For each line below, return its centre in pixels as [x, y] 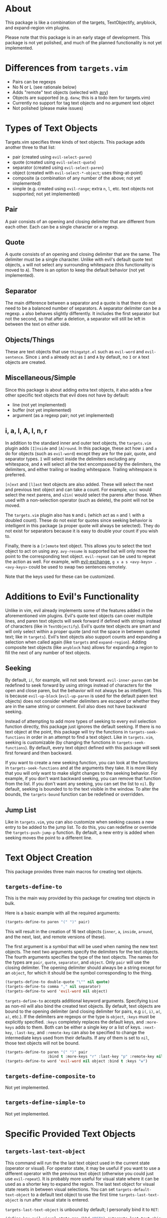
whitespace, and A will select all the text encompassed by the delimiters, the [83, 464]
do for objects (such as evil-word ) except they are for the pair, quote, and [81, 453]
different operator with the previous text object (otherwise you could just [80, 1173]
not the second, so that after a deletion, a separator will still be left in [75, 319]
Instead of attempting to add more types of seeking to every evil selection [81, 722]
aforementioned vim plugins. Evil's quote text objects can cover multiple [79, 615]
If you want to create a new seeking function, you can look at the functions [82, 763]
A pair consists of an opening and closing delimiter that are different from [80, 221]
